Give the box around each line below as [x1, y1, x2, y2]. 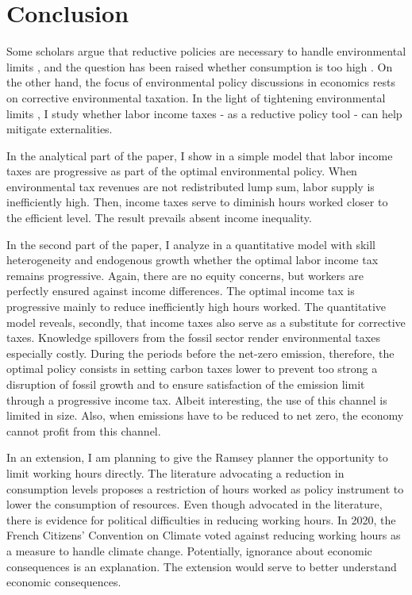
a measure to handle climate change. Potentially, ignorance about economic [6, 542, 372, 559]
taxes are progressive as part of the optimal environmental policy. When [6, 163, 357, 179]
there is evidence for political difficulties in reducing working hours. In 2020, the [6, 511, 396, 528]
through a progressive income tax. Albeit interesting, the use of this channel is [6, 391, 387, 408]
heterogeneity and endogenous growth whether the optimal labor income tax [6, 251, 379, 268]
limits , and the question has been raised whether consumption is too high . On [6, 58, 393, 75]
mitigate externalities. [6, 121, 113, 137]
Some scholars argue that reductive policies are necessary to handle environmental [6, 43, 406, 59]
